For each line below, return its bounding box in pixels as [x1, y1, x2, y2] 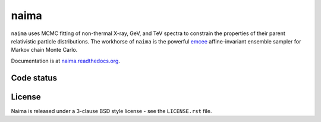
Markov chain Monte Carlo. [11, 46, 78, 54]
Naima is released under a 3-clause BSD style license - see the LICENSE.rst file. [11, 107, 212, 114]
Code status [11, 73, 58, 83]
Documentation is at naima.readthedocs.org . [11, 57, 120, 64]
